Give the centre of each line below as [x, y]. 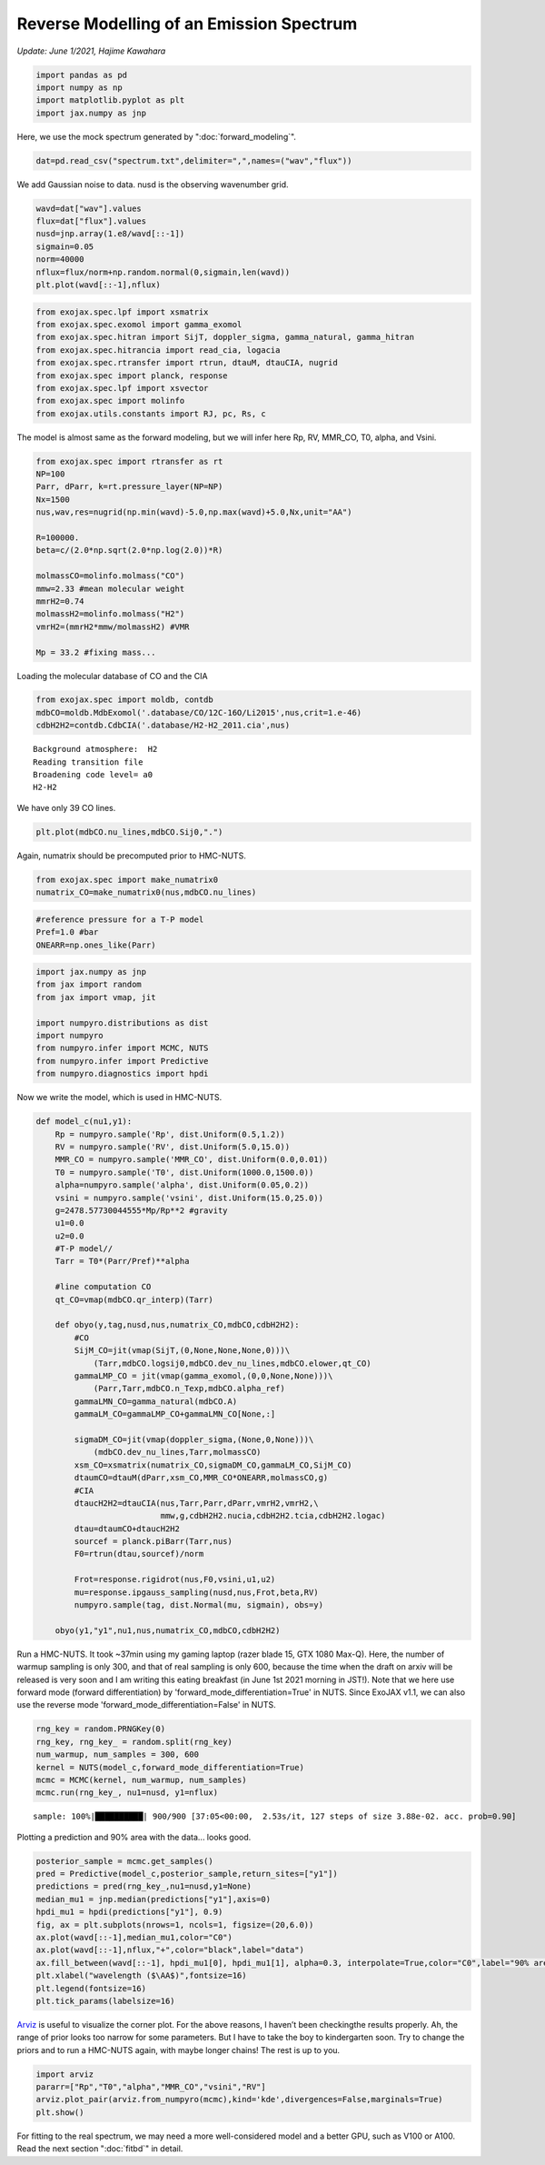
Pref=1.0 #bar [67, 932]
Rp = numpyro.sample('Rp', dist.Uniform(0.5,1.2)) [170, 1134]
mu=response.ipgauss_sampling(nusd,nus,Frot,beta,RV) [196, 1592]
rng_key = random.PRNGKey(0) [101, 1729]
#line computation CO [103, 1287]
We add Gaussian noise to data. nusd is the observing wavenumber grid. [153, 184]
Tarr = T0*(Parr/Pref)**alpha [122, 1261]
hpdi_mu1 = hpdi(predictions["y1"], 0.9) [129, 1912]
